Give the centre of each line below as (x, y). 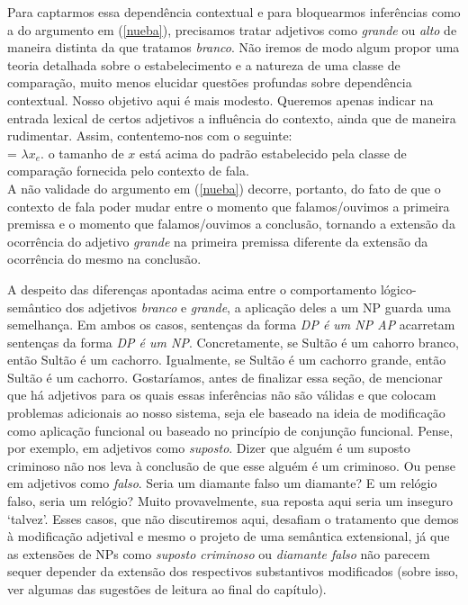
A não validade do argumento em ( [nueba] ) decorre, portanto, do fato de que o (224, 188)
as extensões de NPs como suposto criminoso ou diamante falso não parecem (219, 553)
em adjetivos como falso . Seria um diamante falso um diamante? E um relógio (222, 483)
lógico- (398, 289)
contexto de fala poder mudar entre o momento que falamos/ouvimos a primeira (229, 206)
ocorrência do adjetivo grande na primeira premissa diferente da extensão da (218, 241)
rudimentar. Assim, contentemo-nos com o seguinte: (150, 135)
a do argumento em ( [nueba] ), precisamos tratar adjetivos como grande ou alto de (232, 29)
